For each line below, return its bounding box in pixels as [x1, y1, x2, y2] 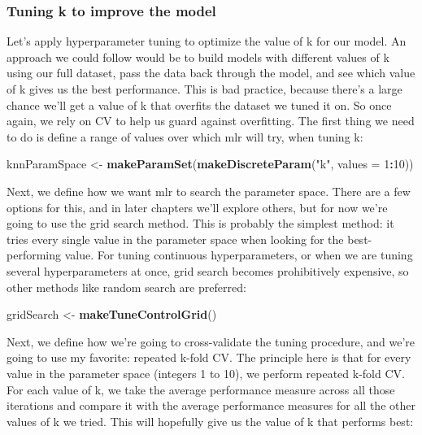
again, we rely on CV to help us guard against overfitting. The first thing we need [7, 112, 415, 129]
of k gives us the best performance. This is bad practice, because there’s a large [7, 80, 402, 97]
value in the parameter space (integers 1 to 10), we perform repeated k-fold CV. [7, 364, 405, 381]
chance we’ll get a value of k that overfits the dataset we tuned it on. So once [7, 96, 392, 113]
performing [7, 246, 61, 263]
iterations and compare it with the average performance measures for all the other [7, 397, 415, 414]
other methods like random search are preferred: [7, 278, 246, 295]
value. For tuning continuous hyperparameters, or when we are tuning [64, 246, 413, 263]
